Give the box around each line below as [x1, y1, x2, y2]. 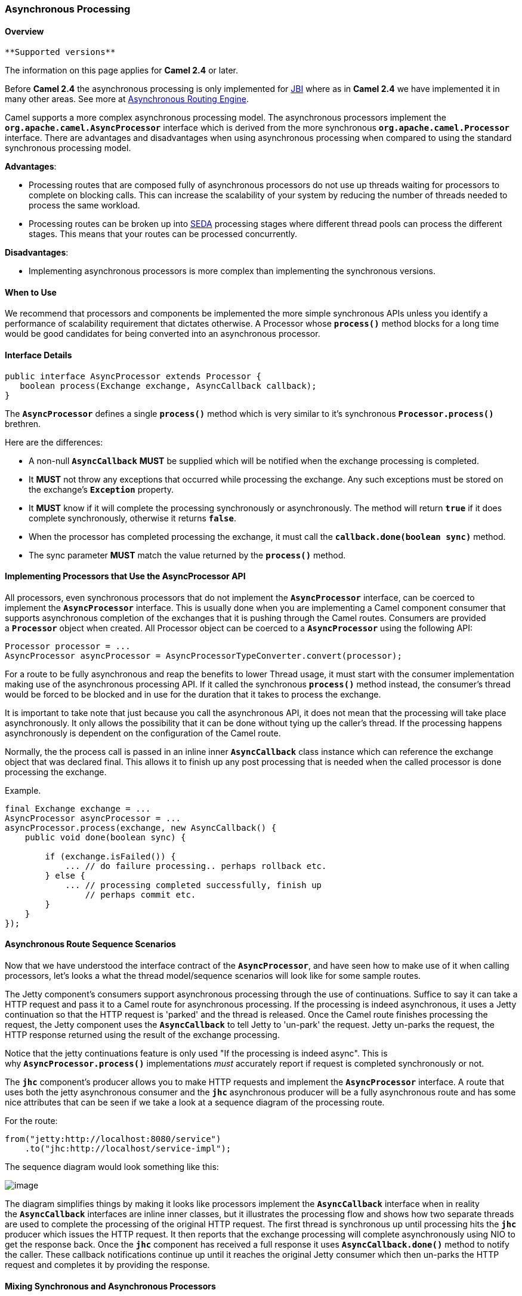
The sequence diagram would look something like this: [5, 1162, 219, 1172]
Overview [5, 26, 44, 36]
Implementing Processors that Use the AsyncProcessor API [5, 571, 246, 582]
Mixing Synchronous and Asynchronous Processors [5, 1280, 216, 1291]
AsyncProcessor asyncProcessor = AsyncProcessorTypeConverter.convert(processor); [5, 650, 402, 661]
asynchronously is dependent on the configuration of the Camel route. [5, 727, 281, 738]
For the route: [5, 1116, 58, 1126]
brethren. [5, 418, 41, 429]
